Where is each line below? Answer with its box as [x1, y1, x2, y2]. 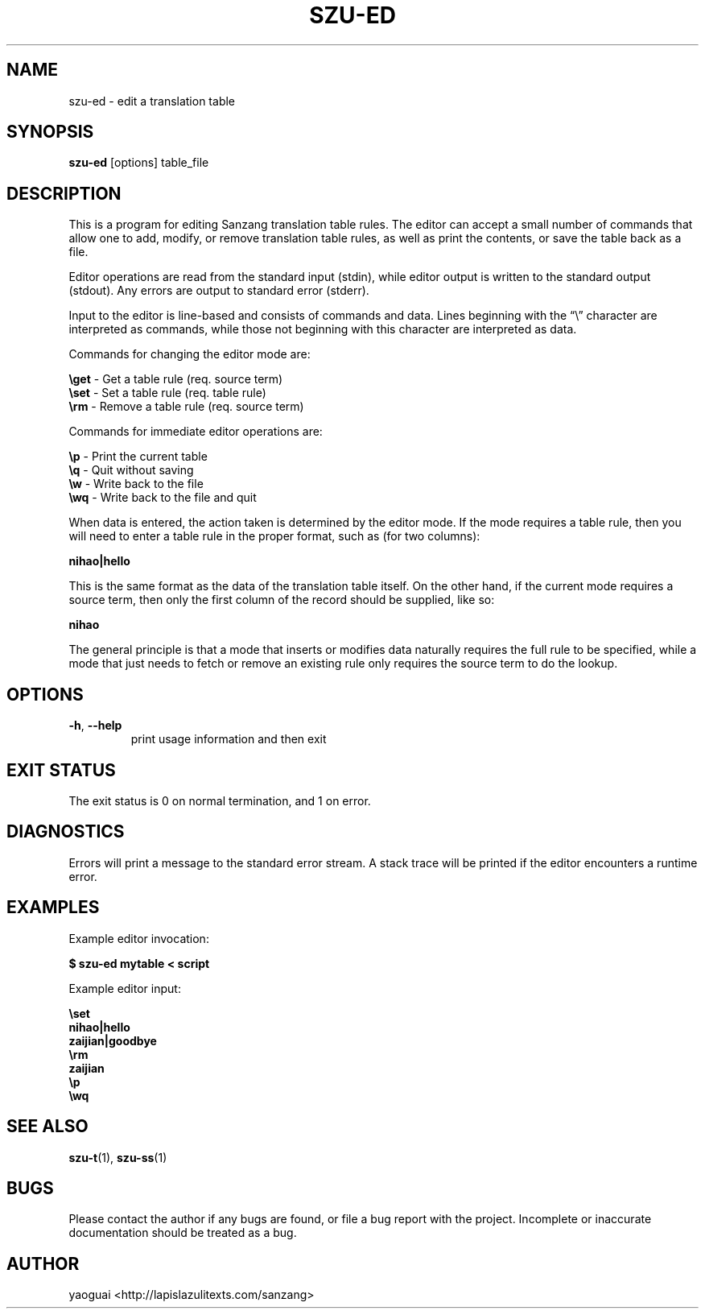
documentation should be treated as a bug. [68, 1226, 297, 1240]
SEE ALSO [6, 1116, 89, 1137]
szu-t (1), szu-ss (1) [68, 1150, 167, 1164]
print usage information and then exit [130, 732, 327, 746]
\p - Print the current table [68, 449, 208, 464]
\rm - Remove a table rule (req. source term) [68, 399, 304, 414]
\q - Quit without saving [68, 463, 194, 478]
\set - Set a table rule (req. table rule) [68, 386, 266, 400]
